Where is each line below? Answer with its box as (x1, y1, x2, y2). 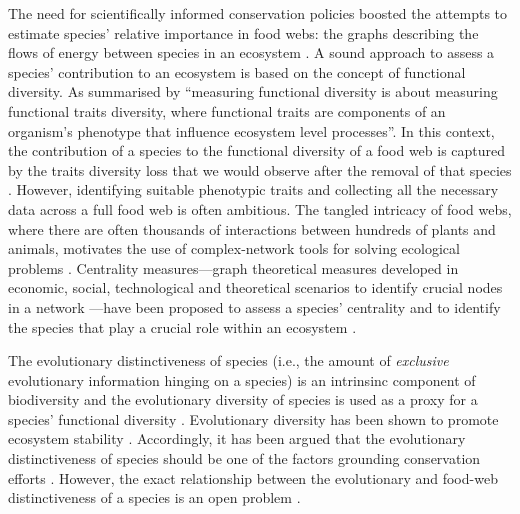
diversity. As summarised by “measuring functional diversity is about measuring (8, 81, 498, 102)
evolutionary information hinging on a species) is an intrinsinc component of (8, 369, 476, 390)
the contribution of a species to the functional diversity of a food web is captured (8, 140, 506, 161)
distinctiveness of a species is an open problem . (8, 487, 301, 508)
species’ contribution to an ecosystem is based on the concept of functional (8, 61, 466, 82)
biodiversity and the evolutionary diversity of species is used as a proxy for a (8, 389, 478, 410)
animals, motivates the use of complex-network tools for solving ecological (8, 238, 460, 259)
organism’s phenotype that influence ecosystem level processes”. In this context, (8, 120, 495, 141)
